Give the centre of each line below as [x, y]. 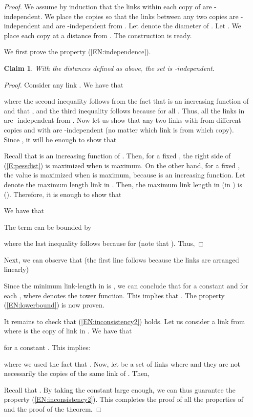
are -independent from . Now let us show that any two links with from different [123, 120]
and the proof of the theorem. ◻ [53, 409]
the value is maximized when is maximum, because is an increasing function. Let [125, 175]
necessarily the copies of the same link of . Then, [77, 373]
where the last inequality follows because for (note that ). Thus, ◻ [104, 243]
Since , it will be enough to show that [60, 139]
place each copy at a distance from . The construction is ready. [98, 35]
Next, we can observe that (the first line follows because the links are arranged [122, 259]
